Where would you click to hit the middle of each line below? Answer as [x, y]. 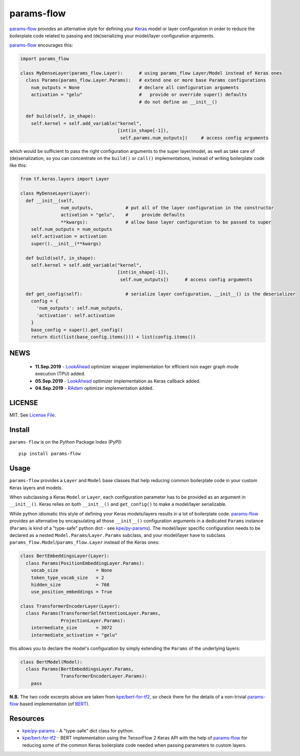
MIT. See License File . [33, 415]
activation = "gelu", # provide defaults [123, 215]
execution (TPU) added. [60, 374]
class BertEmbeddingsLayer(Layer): [65, 556]
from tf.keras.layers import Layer [65, 179]
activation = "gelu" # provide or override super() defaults [139, 95]
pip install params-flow [50, 454]
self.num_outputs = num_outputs [72, 229]
